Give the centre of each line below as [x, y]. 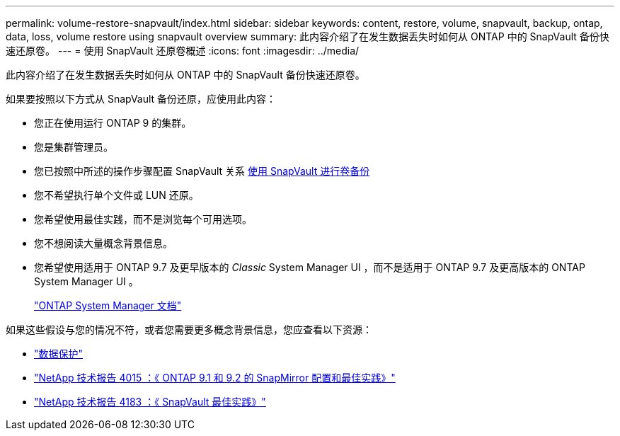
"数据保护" [59, 354]
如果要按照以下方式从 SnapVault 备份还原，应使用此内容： [141, 99]
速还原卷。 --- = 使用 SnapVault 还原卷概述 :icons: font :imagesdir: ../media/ [183, 51]
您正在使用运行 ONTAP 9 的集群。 [113, 123]
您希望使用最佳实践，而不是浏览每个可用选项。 [143, 219]
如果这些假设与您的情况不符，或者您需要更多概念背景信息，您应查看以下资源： [189, 329]
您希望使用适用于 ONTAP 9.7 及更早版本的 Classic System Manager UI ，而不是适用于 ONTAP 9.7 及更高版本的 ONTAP [310, 267]
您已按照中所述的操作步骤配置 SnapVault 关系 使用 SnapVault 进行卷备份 [202, 171]
